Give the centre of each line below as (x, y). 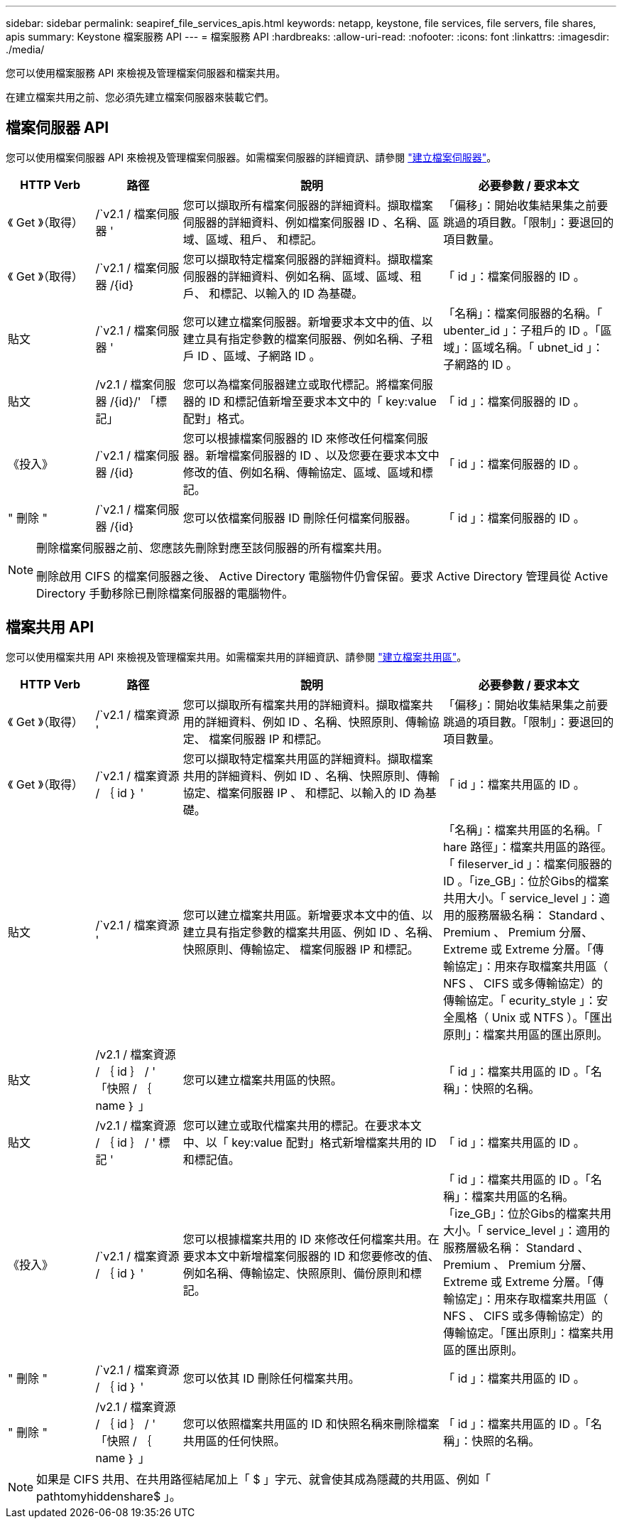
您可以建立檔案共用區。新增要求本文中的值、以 (308, 915)
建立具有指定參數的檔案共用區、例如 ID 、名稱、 (311, 932)
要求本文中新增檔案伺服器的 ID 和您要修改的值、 (311, 1256)
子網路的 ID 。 (480, 364)
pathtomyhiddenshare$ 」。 (109, 1496)
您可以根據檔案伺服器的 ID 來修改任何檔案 (294, 438)
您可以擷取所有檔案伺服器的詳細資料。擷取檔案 (308, 205)
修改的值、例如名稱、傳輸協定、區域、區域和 (302, 472)
